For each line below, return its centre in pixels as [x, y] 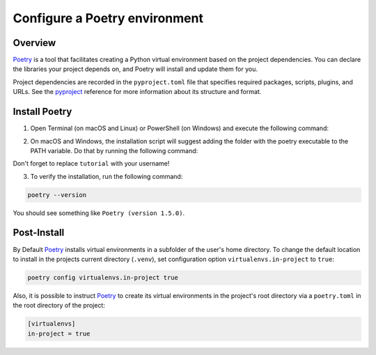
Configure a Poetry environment [108, 18]
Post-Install [39, 233]
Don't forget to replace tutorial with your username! [91, 164]
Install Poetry [42, 112]
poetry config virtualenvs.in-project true [103, 277]
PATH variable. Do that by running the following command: [114, 150]
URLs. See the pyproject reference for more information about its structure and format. [137, 92]
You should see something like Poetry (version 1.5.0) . [99, 213]
